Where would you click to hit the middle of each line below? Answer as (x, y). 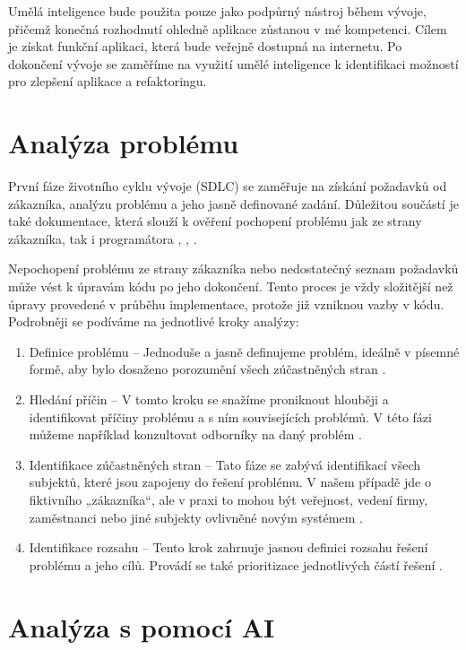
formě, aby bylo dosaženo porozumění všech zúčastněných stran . (207, 369)
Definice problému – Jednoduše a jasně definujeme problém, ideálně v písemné (244, 351)
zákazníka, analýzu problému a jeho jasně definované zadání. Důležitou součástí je (233, 203)
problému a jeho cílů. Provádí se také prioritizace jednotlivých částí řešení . (236, 564)
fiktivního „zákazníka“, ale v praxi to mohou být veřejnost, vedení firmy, (229, 499)
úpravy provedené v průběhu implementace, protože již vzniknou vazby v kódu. (226, 303)
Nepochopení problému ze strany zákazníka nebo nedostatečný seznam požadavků (233, 269)
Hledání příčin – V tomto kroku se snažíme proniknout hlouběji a (209, 399)
